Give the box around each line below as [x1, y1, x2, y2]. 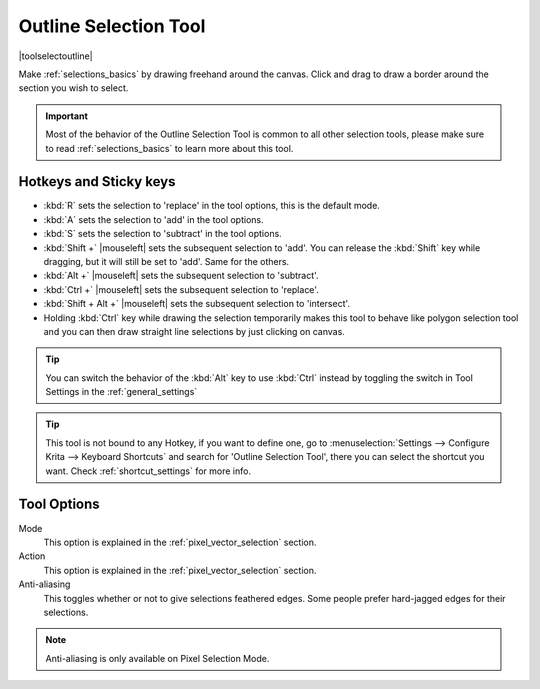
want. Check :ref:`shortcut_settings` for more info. [45, 465, 252, 477]
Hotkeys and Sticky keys [18, 173, 176, 190]
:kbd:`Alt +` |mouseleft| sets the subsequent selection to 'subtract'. [43, 270, 319, 282]
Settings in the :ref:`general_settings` [45, 386, 198, 398]
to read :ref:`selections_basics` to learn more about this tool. [45, 142, 294, 154]
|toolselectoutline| [18, 50, 94, 62]
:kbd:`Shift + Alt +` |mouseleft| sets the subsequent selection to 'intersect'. [43, 298, 350, 310]
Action [18, 550, 46, 562]
